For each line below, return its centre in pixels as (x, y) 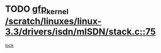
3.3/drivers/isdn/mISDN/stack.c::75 (80, 32)
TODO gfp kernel (37, 10)
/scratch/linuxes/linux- (53, 21)
